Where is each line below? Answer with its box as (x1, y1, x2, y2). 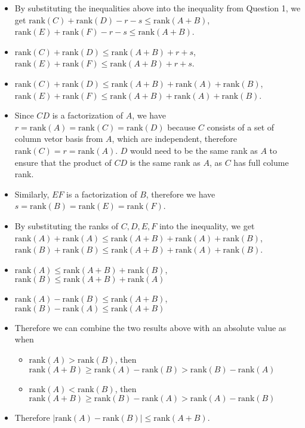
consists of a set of (207, 120, 275, 133)
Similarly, (14, 187, 50, 200)
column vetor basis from (14, 132, 103, 145)
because (167, 120, 196, 133)
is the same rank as (130, 156, 201, 168)
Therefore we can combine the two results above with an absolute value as (14, 321, 286, 333)
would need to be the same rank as (130, 144, 258, 156)
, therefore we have (146, 187, 215, 200)
